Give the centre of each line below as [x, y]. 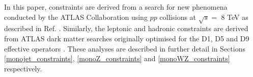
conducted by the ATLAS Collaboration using [76, 17]
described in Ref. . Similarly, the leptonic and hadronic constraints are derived [126, 28]
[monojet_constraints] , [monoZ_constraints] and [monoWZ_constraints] [117, 58]
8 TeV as [235, 17]
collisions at [178, 17]
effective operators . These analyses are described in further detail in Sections [125, 48]
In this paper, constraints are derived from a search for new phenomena [116, 7]
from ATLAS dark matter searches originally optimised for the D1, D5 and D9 [127, 38]
